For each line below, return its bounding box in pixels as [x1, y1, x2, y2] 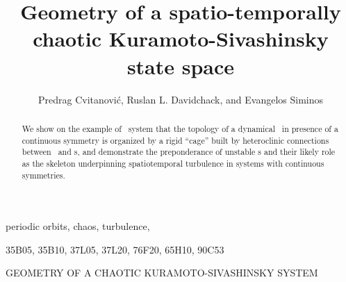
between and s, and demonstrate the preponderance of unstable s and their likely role [22, 146, 336, 158]
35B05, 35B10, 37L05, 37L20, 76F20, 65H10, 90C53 [6, 242, 224, 256]
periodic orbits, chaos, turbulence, [6, 219, 150, 233]
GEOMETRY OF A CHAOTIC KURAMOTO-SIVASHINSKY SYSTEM [6, 265, 318, 280]
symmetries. [22, 169, 65, 181]
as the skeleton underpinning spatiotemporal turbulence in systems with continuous [22, 157, 324, 169]
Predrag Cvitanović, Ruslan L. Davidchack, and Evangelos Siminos [38, 92, 324, 106]
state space [126, 51, 235, 80]
